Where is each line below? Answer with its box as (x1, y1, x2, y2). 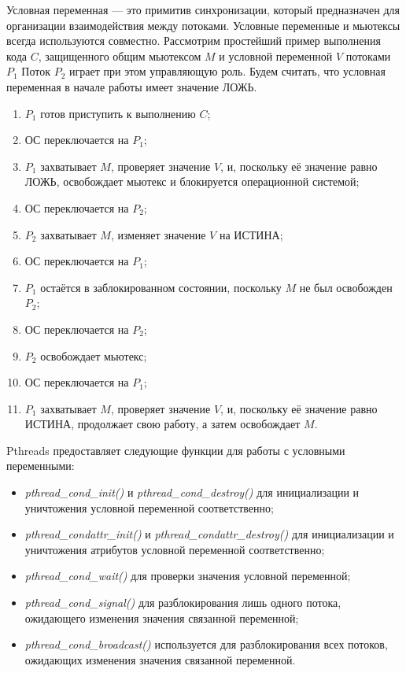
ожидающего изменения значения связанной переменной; (24, 609, 299, 626)
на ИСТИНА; (219, 226, 283, 242)
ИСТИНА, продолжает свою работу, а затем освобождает (24, 416, 301, 432)
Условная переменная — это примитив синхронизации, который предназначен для (6, 2, 400, 17)
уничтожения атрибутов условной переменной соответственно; (24, 541, 325, 557)
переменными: (6, 457, 75, 474)
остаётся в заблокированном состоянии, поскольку (40, 279, 282, 295)
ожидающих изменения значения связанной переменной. (24, 651, 296, 667)
